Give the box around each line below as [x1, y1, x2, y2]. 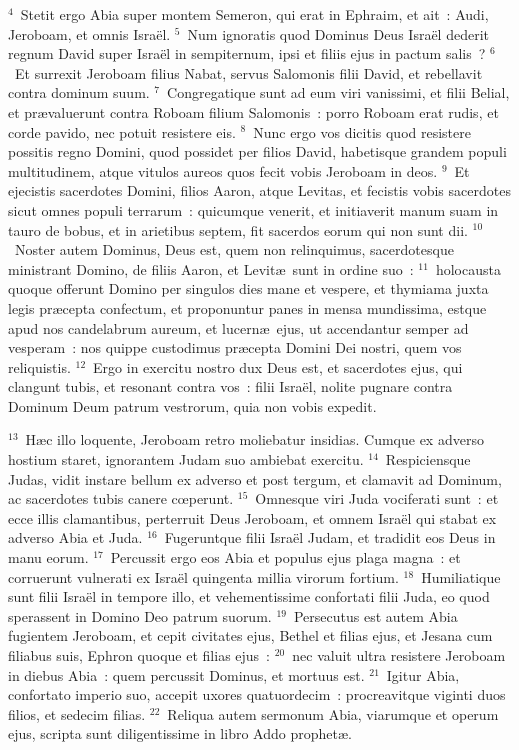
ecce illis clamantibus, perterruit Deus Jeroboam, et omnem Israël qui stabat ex [8, 507, 497, 528]
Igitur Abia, [386, 664, 460, 685]
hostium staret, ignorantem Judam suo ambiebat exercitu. [8, 449, 364, 470]
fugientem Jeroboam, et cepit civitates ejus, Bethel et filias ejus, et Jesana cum [8, 625, 493, 646]
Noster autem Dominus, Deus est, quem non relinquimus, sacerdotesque [14, 239, 454, 260]
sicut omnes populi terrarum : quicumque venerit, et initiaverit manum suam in [8, 199, 499, 220]
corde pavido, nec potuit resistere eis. [8, 121, 236, 142]
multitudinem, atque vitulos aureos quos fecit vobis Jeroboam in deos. [8, 160, 438, 181]
